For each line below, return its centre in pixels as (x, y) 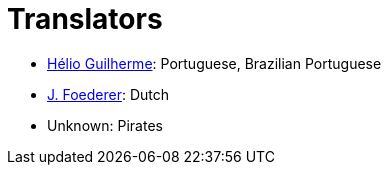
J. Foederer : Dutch (108, 94)
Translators (85, 19)
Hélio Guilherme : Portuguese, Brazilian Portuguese (214, 63)
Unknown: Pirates (105, 125)
